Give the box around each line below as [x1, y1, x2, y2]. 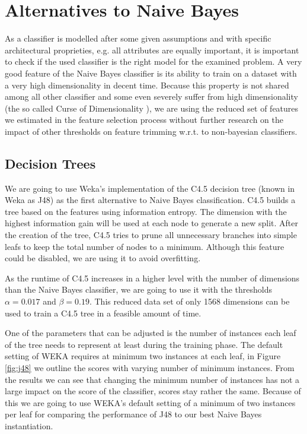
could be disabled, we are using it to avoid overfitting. [5, 252, 201, 264]
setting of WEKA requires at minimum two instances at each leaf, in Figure [5, 350, 281, 362]
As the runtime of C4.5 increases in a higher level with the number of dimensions [5, 271, 300, 284]
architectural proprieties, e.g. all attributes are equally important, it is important [5, 43, 299, 56]
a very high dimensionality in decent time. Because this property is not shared [5, 78, 289, 91]
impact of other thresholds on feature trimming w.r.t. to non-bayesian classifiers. [5, 125, 298, 137]
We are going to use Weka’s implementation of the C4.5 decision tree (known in [5, 182, 295, 194]
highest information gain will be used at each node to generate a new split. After [5, 217, 299, 229]
